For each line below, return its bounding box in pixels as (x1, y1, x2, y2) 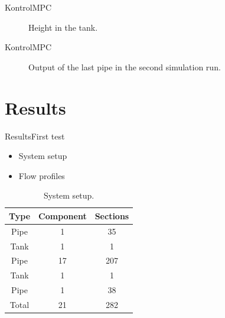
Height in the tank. (28, 21, 98, 33)
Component (38, 209, 87, 222)
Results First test (5, 129, 65, 142)
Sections (94, 209, 129, 222)
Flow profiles (18, 169, 65, 181)
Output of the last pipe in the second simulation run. (28, 60, 221, 73)
